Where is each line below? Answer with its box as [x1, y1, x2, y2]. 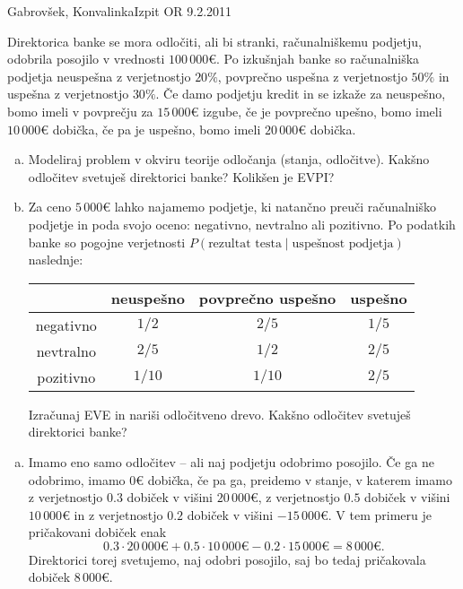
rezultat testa [208, 237, 282, 250]
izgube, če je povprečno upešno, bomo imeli [203, 101, 442, 120]
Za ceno [28, 197, 72, 216]
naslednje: [28, 250, 83, 269]
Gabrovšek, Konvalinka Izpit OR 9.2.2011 [7, 2, 232, 20]
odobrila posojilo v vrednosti [7, 49, 165, 68]
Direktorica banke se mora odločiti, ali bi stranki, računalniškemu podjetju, [7, 31, 422, 50]
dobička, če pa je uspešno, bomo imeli [52, 119, 261, 138]
